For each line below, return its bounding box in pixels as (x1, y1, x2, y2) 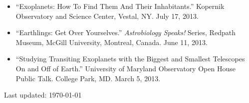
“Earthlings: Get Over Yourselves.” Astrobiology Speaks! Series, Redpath (15, 27, 236, 38)
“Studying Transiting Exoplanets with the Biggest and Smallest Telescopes (15, 53, 245, 64)
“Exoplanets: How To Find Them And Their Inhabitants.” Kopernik (15, 1, 225, 11)
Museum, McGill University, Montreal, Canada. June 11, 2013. (15, 37, 208, 47)
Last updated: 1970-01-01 (4, 90, 82, 100)
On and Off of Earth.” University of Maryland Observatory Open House (15, 63, 236, 73)
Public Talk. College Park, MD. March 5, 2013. (15, 73, 161, 83)
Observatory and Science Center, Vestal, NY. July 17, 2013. (15, 10, 199, 21)
